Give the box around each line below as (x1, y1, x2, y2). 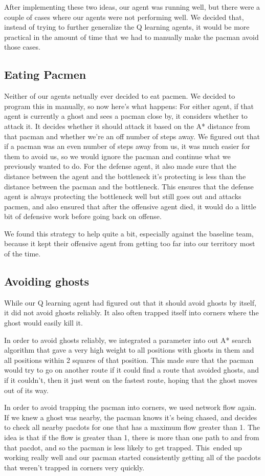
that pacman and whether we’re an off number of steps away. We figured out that (4, 131, 260, 141)
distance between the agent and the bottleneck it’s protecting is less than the (4, 170, 246, 181)
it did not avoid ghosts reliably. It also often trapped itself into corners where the (4, 307, 259, 318)
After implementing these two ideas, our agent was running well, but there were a (4, 2, 260, 12)
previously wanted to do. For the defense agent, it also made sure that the (4, 161, 237, 171)
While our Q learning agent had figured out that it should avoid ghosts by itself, (4, 297, 256, 308)
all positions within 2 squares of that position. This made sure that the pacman (4, 354, 254, 365)
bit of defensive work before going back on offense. (4, 211, 162, 222)
